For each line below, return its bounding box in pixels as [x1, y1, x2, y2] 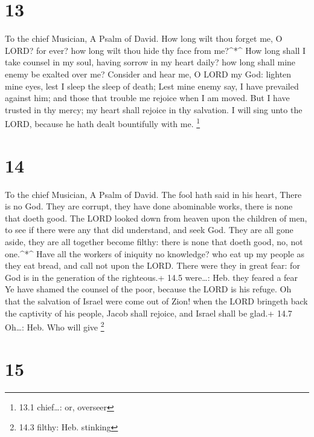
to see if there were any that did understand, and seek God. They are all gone [5, 223, 293, 236]
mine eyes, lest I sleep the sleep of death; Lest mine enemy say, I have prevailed [5, 79, 299, 92]
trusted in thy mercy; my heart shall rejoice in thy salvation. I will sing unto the [5, 103, 303, 116]
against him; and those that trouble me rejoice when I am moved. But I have [5, 91, 290, 104]
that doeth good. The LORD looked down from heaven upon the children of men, [5, 211, 307, 224]
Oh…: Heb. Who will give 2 [5, 319, 104, 333]
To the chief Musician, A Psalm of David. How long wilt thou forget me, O [5, 32, 283, 45]
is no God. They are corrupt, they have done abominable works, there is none [5, 200, 293, 212]
